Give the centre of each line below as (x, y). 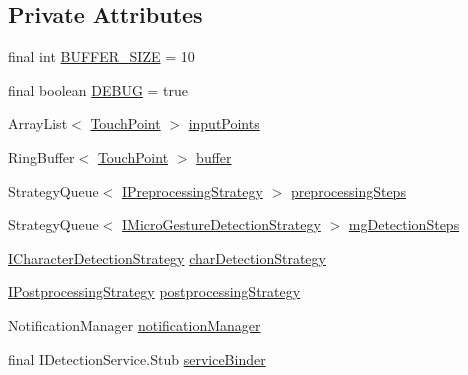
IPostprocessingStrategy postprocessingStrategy (154, 291)
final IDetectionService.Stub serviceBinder (137, 358)
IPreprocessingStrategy (192, 190)
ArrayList (38, 123)
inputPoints (224, 123)
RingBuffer (41, 156)
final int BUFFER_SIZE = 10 (101, 56)
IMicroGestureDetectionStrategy (221, 224)
